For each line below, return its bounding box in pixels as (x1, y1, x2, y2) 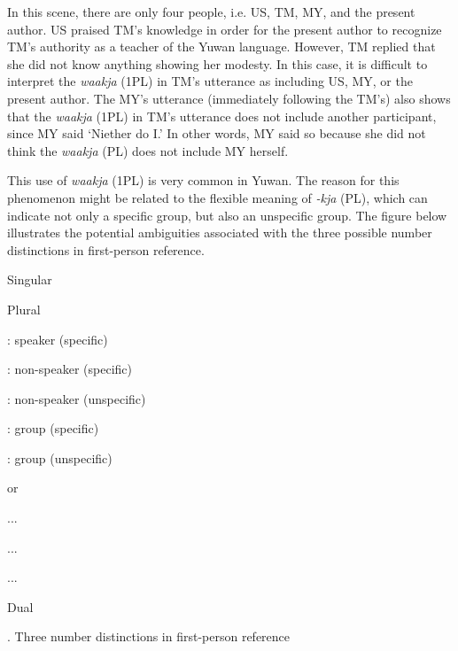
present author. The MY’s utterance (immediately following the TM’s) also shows (7, 89, 451, 107)
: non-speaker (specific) (7, 360, 132, 378)
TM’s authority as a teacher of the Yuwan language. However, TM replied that (7, 37, 436, 56)
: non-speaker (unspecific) (7, 389, 146, 407)
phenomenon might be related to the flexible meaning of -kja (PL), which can (7, 188, 428, 206)
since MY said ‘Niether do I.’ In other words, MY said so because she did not (7, 124, 426, 143)
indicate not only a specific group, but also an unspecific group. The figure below (7, 205, 447, 224)
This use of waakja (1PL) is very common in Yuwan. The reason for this (7, 171, 400, 190)
